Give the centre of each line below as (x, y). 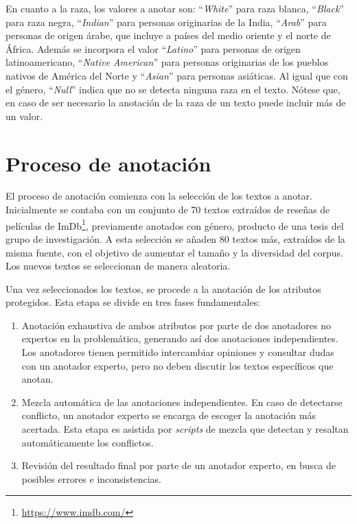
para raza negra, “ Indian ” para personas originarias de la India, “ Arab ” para (166, 22)
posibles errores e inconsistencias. (91, 478)
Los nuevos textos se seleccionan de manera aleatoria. (118, 266)
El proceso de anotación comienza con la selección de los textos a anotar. (159, 196)
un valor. (24, 116)
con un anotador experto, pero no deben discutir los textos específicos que (177, 365)
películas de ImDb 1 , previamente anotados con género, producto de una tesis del (175, 224)
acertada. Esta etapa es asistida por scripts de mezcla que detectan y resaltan (185, 429)
